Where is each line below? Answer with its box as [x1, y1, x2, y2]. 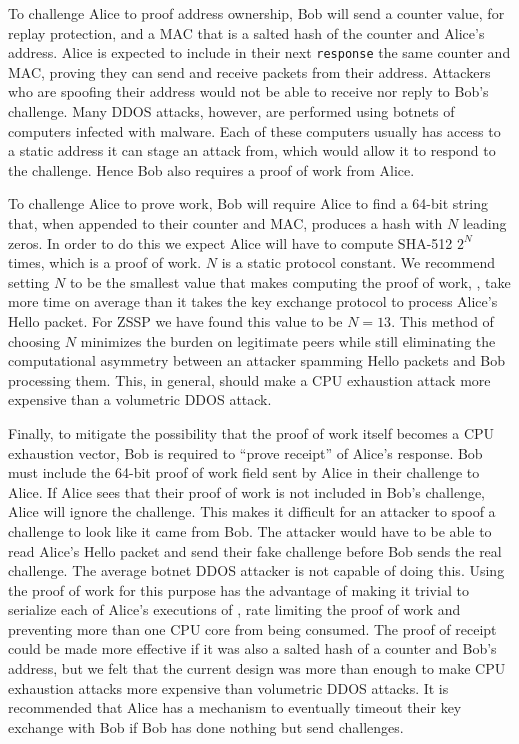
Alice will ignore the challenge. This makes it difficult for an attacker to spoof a [8, 501, 496, 522]
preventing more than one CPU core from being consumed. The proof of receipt [8, 618, 497, 639]
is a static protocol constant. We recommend [221, 252, 495, 273]
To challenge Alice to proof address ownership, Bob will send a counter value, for [8, 3, 505, 23]
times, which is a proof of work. [8, 252, 202, 273]
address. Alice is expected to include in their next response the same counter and [8, 42, 511, 63]
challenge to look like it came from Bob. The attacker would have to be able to [8, 520, 492, 541]
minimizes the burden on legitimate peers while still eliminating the [80, 330, 496, 351]
